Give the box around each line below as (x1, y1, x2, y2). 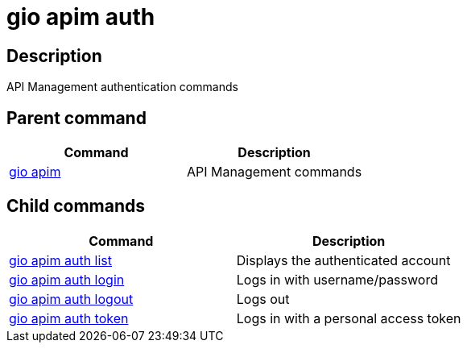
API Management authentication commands (6, 80, 238, 94)
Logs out (236, 290, 290, 307)
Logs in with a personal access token (236, 310, 461, 326)
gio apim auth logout (9, 290, 134, 307)
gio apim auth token (9, 310, 129, 326)
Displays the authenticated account (236, 251, 451, 268)
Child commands (6, 196, 146, 217)
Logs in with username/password (236, 271, 438, 288)
